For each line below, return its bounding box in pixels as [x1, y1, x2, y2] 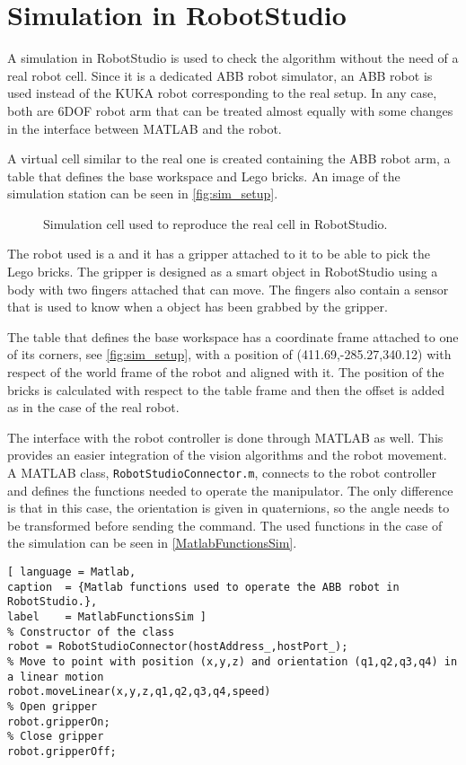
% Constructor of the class [7, 625, 175, 638]
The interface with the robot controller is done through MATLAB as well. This [7, 427, 444, 446]
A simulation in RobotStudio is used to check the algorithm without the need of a [7, 48, 459, 67]
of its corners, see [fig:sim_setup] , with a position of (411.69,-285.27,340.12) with [7, 345, 452, 364]
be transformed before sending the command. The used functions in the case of [7, 515, 443, 534]
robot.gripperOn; [7, 715, 110, 728]
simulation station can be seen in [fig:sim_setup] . [7, 184, 278, 203]
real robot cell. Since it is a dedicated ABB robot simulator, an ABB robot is [7, 66, 433, 84]
